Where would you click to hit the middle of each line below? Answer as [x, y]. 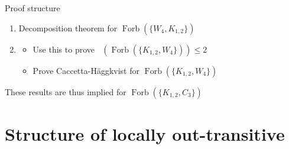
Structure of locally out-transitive [145, 133]
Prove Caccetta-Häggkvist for [86, 70]
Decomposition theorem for [68, 27]
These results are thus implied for [66, 91]
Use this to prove [64, 49]
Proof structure [33, 8]
